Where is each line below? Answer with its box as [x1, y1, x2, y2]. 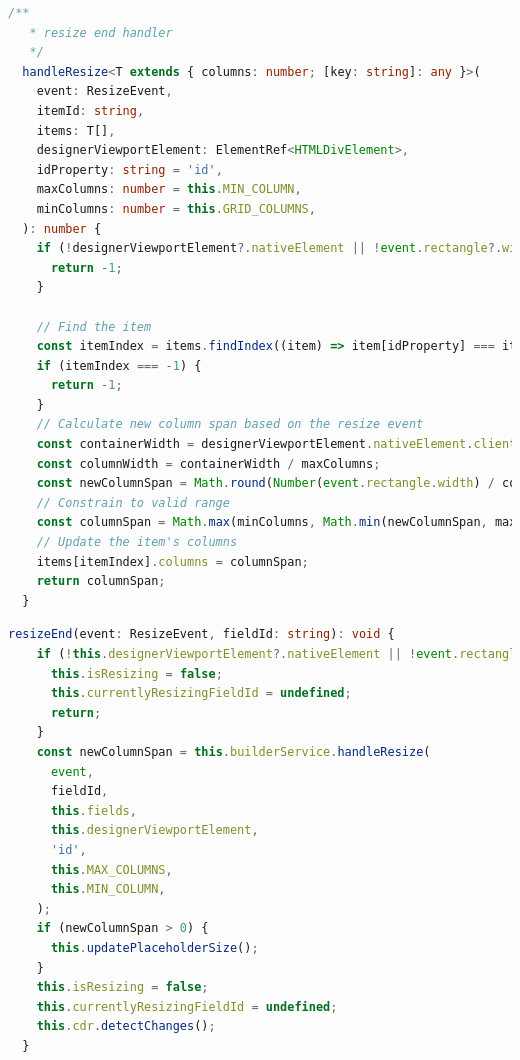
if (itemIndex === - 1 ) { [36, 358, 202, 373]
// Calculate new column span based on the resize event [36, 417, 424, 432]
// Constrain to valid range [36, 495, 230, 510]
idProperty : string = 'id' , [36, 162, 223, 177]
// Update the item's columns [36, 535, 238, 550]
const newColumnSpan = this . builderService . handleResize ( [36, 744, 431, 759]
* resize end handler [29, 25, 173, 40]
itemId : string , [36, 103, 145, 118]
